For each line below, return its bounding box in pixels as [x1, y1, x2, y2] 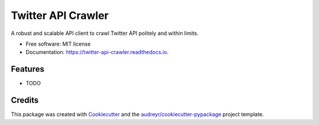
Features [11, 64, 44, 74]
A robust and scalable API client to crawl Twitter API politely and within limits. [11, 30, 199, 37]
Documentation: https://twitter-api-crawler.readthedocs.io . [25, 49, 169, 56]
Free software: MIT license [25, 40, 91, 47]
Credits [11, 95, 39, 105]
